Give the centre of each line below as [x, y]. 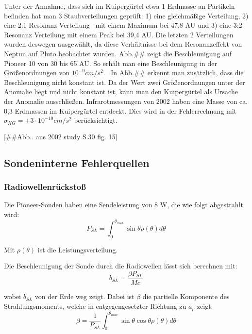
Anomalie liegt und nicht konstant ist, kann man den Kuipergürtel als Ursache [121, 92]
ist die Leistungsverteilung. [78, 249]
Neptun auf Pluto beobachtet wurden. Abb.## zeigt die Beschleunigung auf [118, 53]
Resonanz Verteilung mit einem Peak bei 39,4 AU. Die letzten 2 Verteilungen [119, 34]
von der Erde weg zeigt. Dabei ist [84, 296]
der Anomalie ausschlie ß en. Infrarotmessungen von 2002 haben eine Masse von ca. [126, 101]
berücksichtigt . [96, 120]
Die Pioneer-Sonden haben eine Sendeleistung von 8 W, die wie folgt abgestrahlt [124, 205]
